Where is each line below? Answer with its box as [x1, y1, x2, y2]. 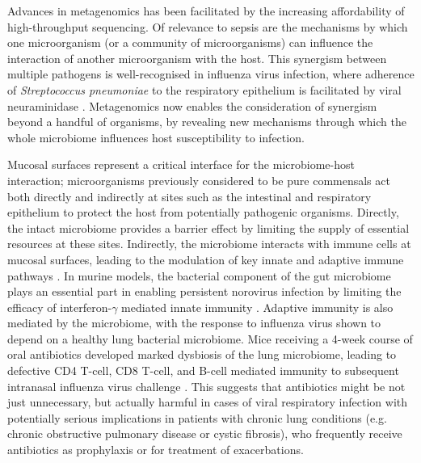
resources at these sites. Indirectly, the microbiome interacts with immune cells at [7, 235, 411, 252]
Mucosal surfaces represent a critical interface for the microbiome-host [7, 156, 355, 173]
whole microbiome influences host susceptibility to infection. [7, 128, 305, 145]
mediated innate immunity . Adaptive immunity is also [121, 298, 394, 315]
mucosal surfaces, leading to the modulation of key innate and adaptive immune [7, 250, 404, 267]
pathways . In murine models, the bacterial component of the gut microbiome [7, 267, 391, 284]
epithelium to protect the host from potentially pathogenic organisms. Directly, [7, 204, 399, 221]
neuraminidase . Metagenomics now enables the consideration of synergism [7, 97, 377, 114]
